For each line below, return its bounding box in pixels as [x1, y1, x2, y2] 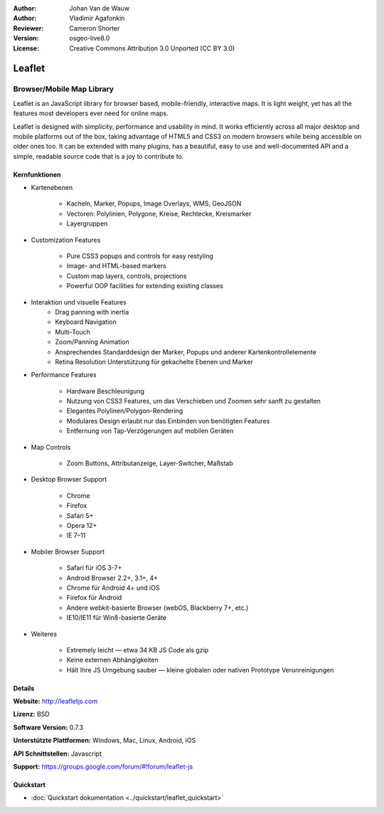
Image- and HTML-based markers [66, 262, 166, 270]
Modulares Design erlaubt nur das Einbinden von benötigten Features [66, 416, 270, 425]
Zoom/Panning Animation [55, 338, 129, 347]
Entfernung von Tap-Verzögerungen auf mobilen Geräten [66, 427, 234, 435]
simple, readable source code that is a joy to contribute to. [13, 152, 184, 160]
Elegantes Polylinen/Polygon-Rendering [66, 406, 183, 416]
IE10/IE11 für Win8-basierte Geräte [66, 613, 167, 622]
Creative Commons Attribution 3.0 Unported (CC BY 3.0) [69, 43, 235, 53]
